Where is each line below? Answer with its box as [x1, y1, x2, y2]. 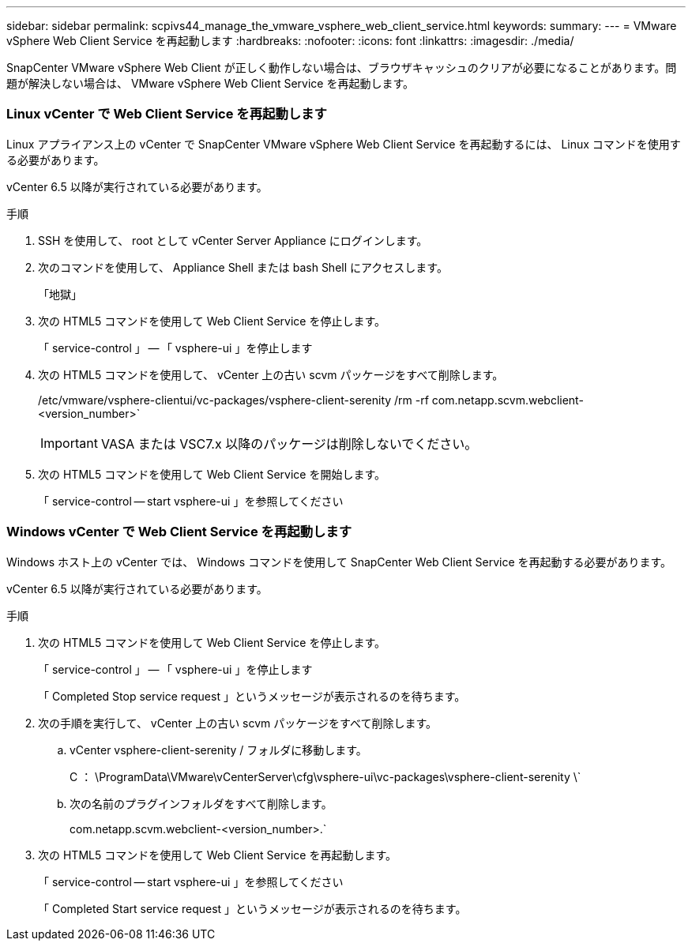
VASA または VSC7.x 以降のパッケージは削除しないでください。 [100, 435, 478, 452]
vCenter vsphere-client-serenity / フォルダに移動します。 [70, 742, 367, 757]
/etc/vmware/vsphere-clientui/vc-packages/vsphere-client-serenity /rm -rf [38, 393, 429, 407]
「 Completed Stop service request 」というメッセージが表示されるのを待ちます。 [38, 689, 466, 703]
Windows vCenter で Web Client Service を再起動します [6, 524, 352, 540]
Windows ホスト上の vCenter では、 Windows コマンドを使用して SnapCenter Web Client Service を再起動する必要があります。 [6, 554, 672, 569]
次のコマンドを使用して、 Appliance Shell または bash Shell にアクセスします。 [38, 260, 448, 274]
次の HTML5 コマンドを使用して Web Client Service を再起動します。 [38, 847, 397, 862]
